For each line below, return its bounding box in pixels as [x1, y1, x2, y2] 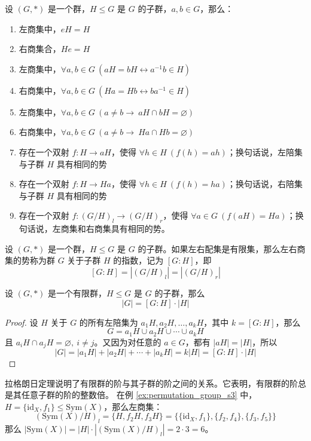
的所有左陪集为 [79, 316, 138, 328]
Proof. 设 [5, 316, 38, 328]
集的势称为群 [5, 254, 55, 267]
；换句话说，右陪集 [227, 177, 303, 190]
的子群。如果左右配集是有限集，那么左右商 [138, 242, 306, 255]
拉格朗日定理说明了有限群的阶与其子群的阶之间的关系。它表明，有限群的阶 [5, 376, 298, 389]
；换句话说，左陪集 [227, 145, 303, 158]
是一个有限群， [48, 286, 107, 299]
